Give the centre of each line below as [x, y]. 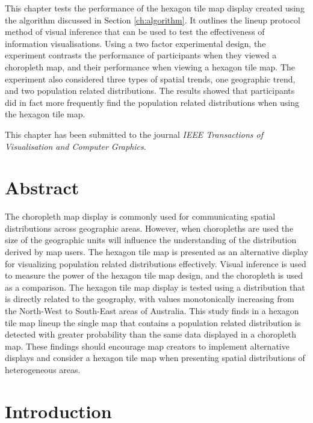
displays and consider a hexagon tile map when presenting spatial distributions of [155, 358]
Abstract [42, 187]
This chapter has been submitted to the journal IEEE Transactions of [134, 134]
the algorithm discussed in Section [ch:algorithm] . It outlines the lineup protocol [153, 20]
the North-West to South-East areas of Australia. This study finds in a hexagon [152, 310]
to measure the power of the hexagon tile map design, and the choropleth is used [154, 275]
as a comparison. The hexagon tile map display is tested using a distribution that [155, 287]
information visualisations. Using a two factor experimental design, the [135, 43]
